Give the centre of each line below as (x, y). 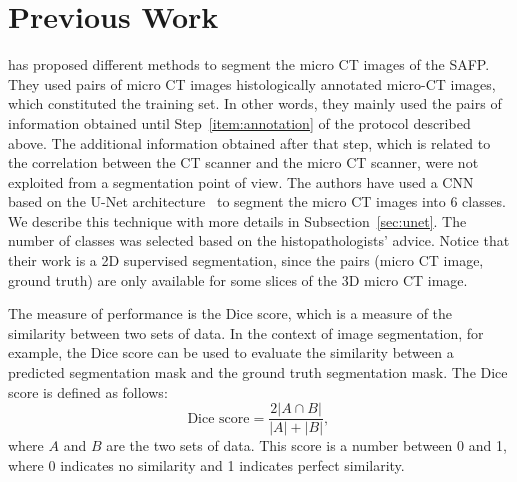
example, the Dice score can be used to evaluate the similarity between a (231, 352)
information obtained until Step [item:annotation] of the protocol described (239, 122)
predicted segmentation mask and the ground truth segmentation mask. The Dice (258, 372)
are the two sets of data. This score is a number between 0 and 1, (306, 445)
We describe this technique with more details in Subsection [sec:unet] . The (237, 220)
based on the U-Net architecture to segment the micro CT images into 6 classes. (257, 201)
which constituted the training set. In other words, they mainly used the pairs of (255, 103)
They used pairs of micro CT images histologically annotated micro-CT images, (252, 83)
